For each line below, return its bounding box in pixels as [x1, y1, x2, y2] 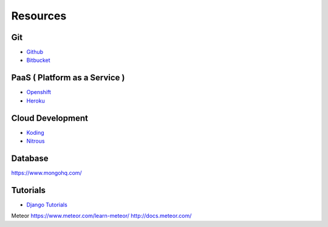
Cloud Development [11, 113, 88, 123]
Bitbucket [26, 56, 51, 64]
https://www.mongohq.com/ [11, 169, 82, 176]
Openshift [26, 89, 52, 96]
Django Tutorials [26, 201, 68, 208]
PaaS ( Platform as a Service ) [11, 73, 125, 83]
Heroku [26, 97, 45, 104]
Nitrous [26, 137, 45, 145]
